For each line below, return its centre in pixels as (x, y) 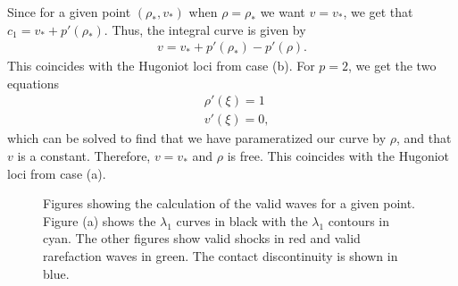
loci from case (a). (57, 173)
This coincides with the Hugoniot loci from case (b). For (161, 66)
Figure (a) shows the (100, 220)
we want (283, 12)
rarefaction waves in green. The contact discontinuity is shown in (221, 256)
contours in (359, 220)
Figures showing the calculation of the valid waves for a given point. (229, 203)
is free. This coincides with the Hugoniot (338, 156)
